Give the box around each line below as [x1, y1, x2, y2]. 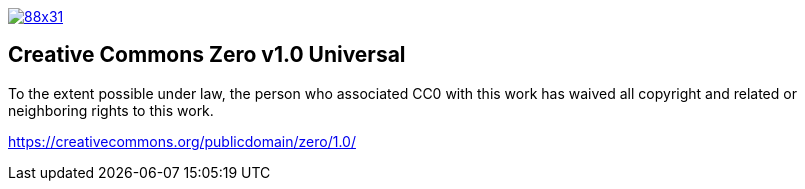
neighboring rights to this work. [8, 101, 214, 119]
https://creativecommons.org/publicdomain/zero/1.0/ [8, 132, 356, 150]
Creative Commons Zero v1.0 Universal [8, 42, 406, 68]
